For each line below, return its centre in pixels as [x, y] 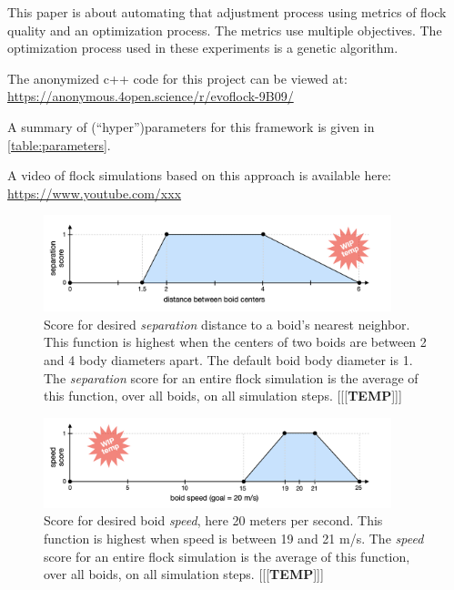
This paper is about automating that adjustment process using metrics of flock [227, 12]
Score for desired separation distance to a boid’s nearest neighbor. [227, 324]
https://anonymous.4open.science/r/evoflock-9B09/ [151, 96]
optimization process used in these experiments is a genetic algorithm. [203, 48]
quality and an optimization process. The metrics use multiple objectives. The [225, 30]
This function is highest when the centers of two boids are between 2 [235, 342]
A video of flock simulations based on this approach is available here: [200, 175]
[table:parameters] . [59, 144]
